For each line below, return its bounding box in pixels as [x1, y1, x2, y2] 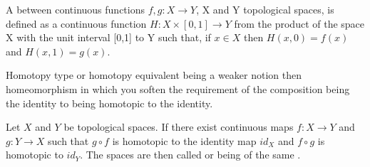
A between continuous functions [6, 2, 145, 16]
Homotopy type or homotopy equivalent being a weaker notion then [6, 68, 302, 82]
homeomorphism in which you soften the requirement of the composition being [6, 81, 350, 96]
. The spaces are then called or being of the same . [80, 147, 301, 162]
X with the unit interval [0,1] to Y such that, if [6, 30, 211, 45]
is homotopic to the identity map [112, 133, 257, 148]
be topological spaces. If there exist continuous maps [63, 119, 294, 134]
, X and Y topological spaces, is [196, 2, 334, 16]
